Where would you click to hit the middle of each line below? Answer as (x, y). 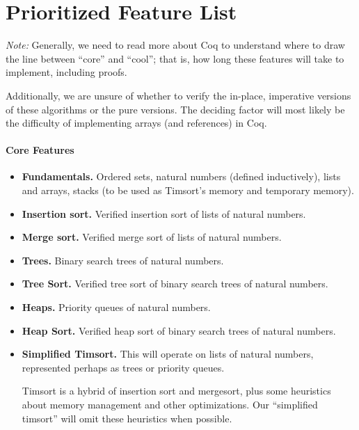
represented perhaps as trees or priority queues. (123, 367)
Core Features (40, 150)
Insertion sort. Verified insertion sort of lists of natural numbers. (164, 213)
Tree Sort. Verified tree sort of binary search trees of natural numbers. (175, 284)
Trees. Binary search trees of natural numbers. (123, 260)
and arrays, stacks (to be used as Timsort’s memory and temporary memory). (188, 190)
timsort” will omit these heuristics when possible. (127, 418)
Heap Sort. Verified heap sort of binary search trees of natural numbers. (179, 330)
